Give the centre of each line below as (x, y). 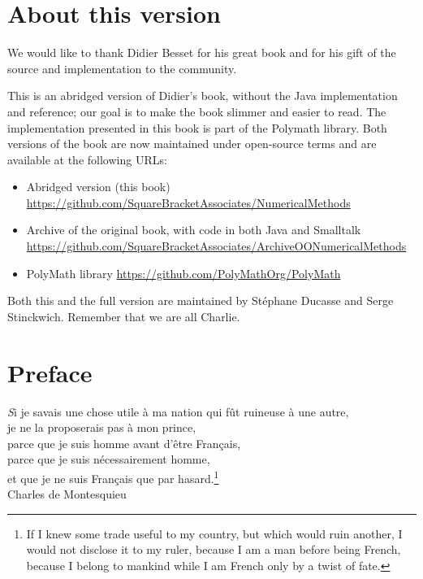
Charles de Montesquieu (67, 494)
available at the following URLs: (87, 159)
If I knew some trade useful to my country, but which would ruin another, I (214, 533)
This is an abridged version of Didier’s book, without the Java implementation (203, 96)
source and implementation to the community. (122, 68)
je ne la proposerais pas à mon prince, (102, 427)
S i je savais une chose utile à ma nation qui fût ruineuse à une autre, (178, 411)
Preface (50, 372)
